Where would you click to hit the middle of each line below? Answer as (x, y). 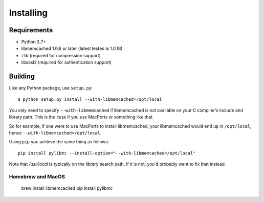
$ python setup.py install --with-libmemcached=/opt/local (90, 99)
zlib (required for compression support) (61, 55)
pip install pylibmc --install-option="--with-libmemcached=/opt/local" (107, 153)
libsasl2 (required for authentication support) (66, 62)
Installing (28, 13)
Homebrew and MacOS (37, 177)
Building (22, 77)
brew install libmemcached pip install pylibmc (67, 188)
